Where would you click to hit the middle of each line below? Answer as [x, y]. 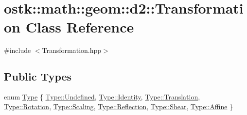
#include [18, 50]
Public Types [38, 76]
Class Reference [80, 27]
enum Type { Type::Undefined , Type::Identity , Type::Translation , [102, 97]
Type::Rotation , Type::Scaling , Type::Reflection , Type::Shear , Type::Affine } [119, 106]
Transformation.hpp [72, 50]
